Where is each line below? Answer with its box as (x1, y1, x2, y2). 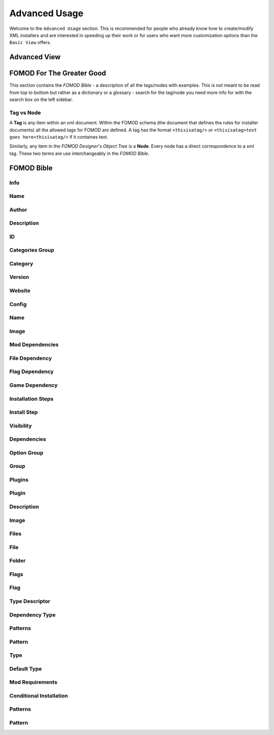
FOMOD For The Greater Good (9, 69, 107, 78)
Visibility (9, 422, 32, 429)
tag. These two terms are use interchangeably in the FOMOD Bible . (9, 150, 150, 156)
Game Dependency (9, 381, 58, 388)
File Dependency (9, 354, 52, 361)
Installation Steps (9, 395, 54, 402)
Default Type (9, 665, 42, 672)
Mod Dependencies (9, 341, 59, 348)
